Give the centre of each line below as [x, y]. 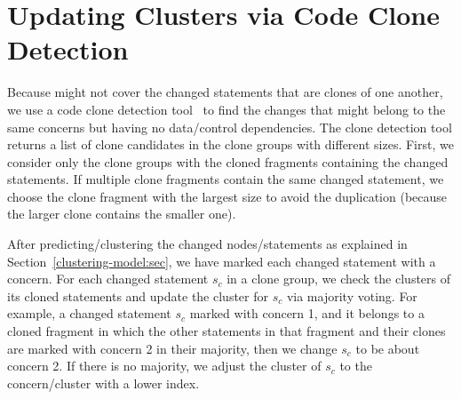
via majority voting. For [352, 295]
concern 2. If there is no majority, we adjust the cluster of [164, 366]
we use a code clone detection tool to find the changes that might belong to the [227, 109]
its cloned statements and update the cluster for [138, 295]
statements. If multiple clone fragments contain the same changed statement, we [226, 179]
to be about [388, 348]
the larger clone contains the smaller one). [122, 214]
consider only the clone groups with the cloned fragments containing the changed [228, 161]
